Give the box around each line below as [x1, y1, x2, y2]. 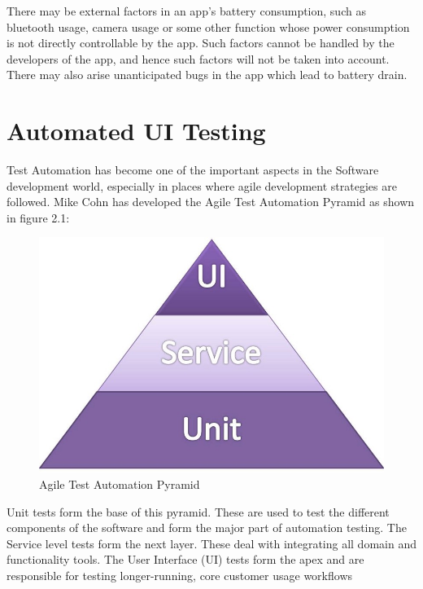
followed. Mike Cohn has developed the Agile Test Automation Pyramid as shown [7, 193, 415, 210]
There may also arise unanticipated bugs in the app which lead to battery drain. [7, 66, 408, 83]
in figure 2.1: [7, 209, 70, 226]
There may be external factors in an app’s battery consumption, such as [7, 2, 366, 19]
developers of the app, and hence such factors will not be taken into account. [7, 50, 390, 67]
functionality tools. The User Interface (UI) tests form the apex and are [7, 551, 364, 568]
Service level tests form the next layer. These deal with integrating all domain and [7, 534, 416, 552]
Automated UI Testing [7, 114, 266, 147]
